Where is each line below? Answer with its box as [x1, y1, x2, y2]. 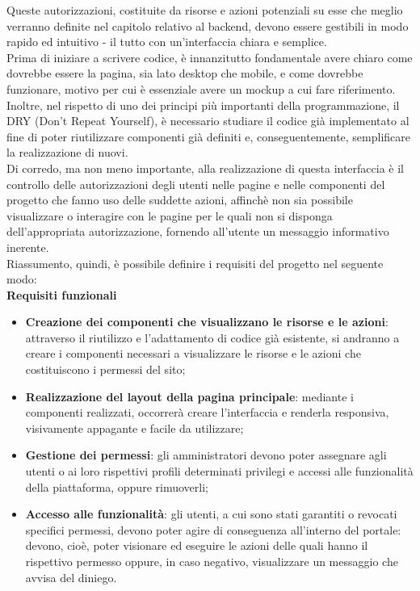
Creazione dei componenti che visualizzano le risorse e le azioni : [25, 313, 388, 330]
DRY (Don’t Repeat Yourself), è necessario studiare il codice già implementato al [6, 112, 409, 129]
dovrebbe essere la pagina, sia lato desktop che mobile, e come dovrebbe [6, 65, 363, 82]
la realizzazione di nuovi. [6, 144, 128, 161]
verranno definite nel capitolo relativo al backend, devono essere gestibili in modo [6, 17, 409, 34]
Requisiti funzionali [6, 286, 117, 303]
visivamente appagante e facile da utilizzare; [25, 419, 244, 436]
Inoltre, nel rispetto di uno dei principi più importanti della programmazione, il [6, 96, 400, 113]
